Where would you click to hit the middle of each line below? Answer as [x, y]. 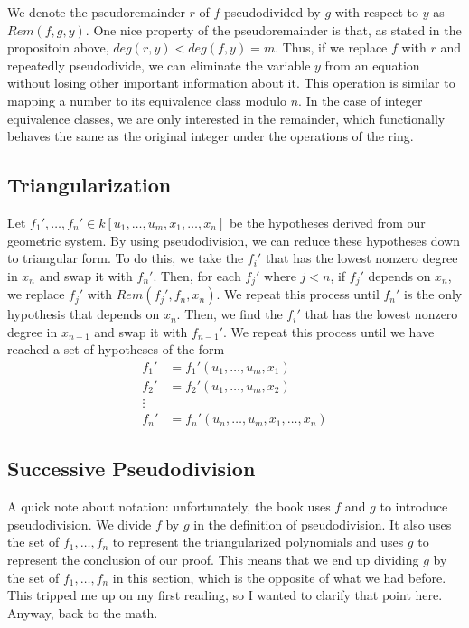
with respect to [377, 12]
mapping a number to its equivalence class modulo [147, 100]
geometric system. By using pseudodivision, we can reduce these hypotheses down [234, 240]
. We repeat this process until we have [328, 331]
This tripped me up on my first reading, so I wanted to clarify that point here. [225, 595]
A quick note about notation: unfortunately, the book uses [169, 506]
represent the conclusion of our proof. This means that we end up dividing [213, 560]
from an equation [372, 65]
